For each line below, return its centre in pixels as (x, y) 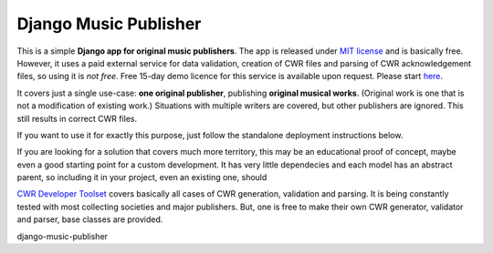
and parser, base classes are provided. (90, 219)
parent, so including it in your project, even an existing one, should (142, 177)
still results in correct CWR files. (77, 118)
